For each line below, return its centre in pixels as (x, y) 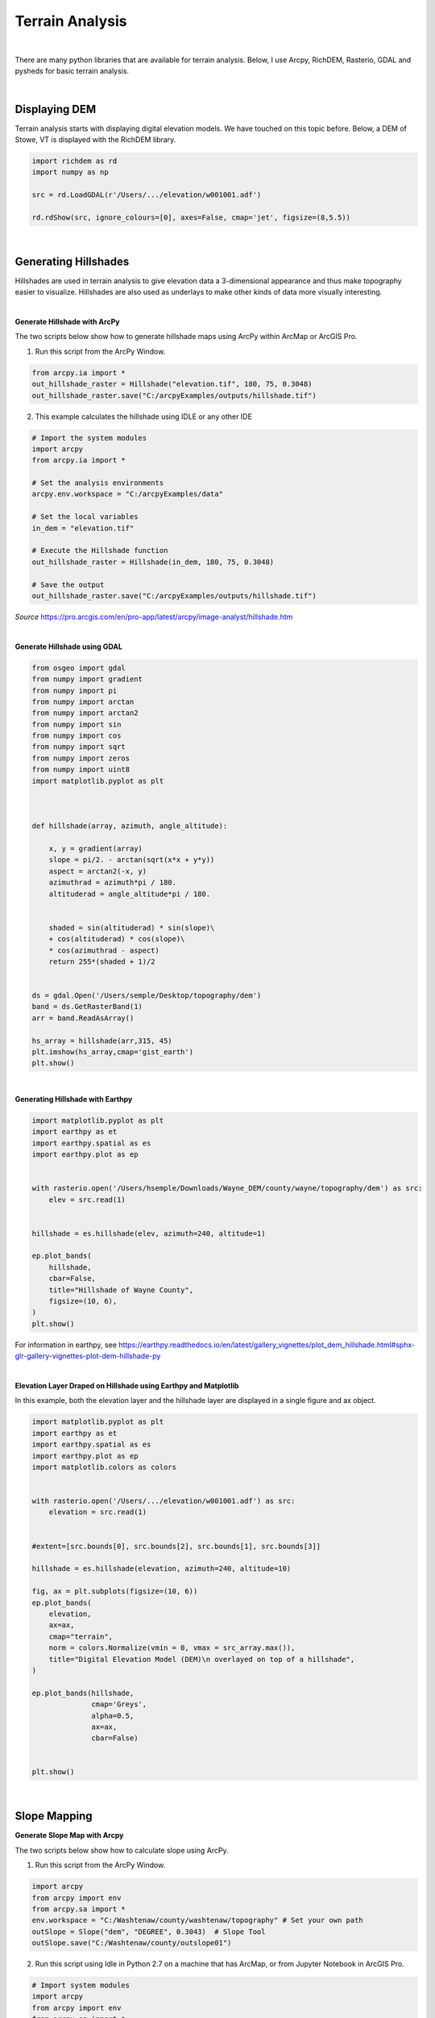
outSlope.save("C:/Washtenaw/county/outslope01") (132, 1943)
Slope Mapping (54, 1816)
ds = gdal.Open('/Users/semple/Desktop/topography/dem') (147, 996)
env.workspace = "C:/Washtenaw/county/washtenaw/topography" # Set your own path (198, 1920)
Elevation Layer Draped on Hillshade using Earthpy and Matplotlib (127, 1385)
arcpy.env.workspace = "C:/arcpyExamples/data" (127, 494)
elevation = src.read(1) (98, 1512)
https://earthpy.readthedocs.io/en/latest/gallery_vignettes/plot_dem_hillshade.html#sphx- (266, 1345)
